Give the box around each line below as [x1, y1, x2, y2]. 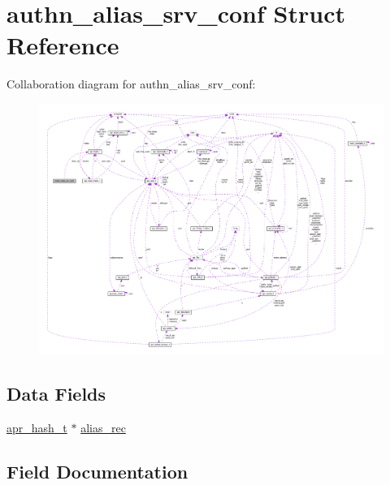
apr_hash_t [6, 419, 67, 436]
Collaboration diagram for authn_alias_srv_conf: [6, 75, 256, 92]
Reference [6, 28, 119, 62]
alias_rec [80, 419, 126, 436]
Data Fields [6, 381, 106, 406]
